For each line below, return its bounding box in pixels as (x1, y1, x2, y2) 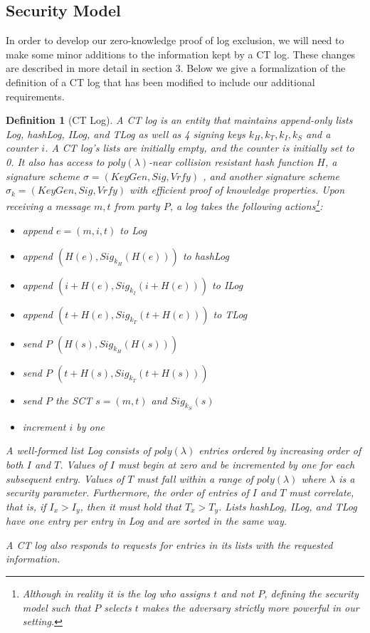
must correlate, (289, 485, 354, 500)
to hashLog (182, 248, 229, 263)
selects (104, 600, 132, 614)
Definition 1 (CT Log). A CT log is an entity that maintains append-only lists (6, 113, 353, 127)
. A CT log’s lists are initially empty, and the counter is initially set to (45, 140, 354, 155)
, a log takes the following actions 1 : (169, 197, 323, 214)
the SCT (55, 392, 92, 407)
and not (221, 585, 255, 600)
